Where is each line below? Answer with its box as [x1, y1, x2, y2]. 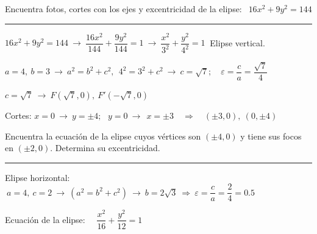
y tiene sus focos [240, 129, 302, 142]
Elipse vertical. [210, 36, 265, 49]
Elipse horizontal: [5, 171, 70, 183]
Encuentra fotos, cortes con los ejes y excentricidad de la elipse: [5, 2, 242, 15]
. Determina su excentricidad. [50, 141, 160, 154]
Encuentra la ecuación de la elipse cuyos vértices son [5, 129, 201, 142]
